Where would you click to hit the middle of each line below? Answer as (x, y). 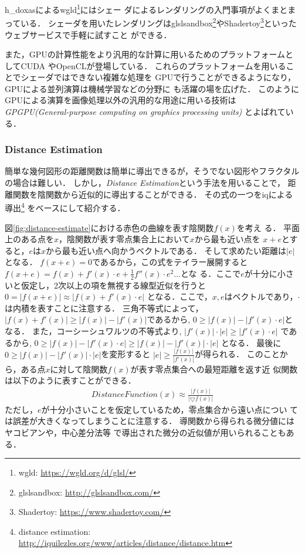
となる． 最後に (251, 342)
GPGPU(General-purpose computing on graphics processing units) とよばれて (145, 112)
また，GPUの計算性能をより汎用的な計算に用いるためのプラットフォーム (145, 54)
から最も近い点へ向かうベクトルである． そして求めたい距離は (166, 250)
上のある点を (29, 239)
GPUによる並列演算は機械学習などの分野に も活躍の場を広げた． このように (152, 88)
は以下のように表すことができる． (70, 380)
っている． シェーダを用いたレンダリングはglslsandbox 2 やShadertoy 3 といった (151, 22)
